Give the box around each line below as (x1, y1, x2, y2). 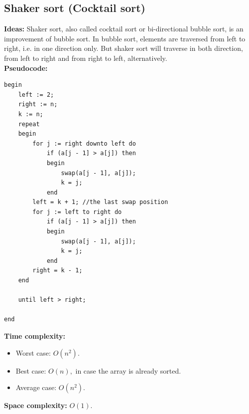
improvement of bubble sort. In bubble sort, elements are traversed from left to (4, 33, 246, 43)
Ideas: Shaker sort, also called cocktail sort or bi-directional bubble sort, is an (4, 23, 244, 34)
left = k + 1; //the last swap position (32, 199, 168, 206)
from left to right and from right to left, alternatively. (4, 52, 167, 63)
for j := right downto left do (32, 140, 136, 147)
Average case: (15, 382, 57, 393)
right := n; (18, 101, 58, 108)
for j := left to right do (32, 208, 122, 215)
